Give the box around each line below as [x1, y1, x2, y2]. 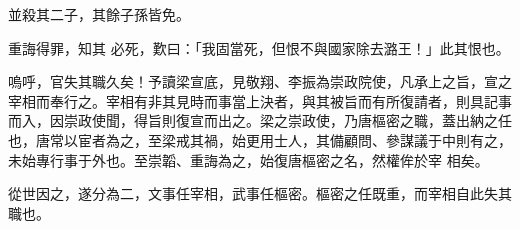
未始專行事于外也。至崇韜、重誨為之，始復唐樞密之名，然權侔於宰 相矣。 [8, 149, 489, 170]
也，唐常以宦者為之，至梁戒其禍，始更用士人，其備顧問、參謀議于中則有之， [8, 129, 512, 150]
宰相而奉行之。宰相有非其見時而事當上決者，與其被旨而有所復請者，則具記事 [8, 90, 512, 111]
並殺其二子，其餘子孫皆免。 [8, 4, 190, 24]
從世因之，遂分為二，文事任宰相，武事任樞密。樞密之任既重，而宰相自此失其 [8, 183, 512, 204]
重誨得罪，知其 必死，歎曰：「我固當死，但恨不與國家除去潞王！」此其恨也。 [8, 37, 510, 58]
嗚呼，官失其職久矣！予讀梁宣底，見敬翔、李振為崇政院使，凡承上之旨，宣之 [8, 71, 512, 92]
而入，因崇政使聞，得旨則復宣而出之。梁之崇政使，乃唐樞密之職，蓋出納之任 [8, 110, 512, 131]
